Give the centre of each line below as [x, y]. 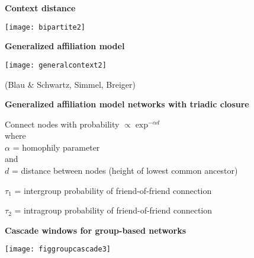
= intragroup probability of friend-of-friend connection [113, 210]
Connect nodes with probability [62, 124]
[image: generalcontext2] [56, 65]
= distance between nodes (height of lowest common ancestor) [125, 171]
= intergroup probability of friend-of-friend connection [113, 190]
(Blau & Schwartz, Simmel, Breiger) [70, 84]
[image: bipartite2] [45, 27]
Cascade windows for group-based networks [96, 230]
